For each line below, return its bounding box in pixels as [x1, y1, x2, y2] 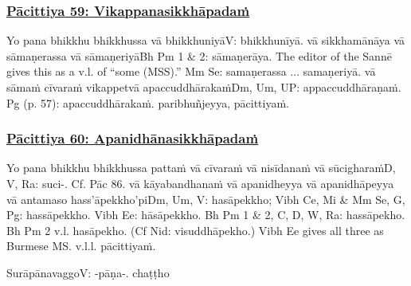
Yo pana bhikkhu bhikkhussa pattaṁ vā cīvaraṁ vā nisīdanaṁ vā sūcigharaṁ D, [6, 159, 396, 176]
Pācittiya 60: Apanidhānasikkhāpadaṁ [6, 128, 259, 148]
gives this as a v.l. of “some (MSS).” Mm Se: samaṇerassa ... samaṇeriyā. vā [6, 63, 376, 80]
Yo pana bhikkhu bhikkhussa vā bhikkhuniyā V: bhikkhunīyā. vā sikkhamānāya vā [6, 32, 405, 49]
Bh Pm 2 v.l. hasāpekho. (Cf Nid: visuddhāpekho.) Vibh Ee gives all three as [6, 221, 384, 238]
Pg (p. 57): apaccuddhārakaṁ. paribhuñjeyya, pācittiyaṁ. [6, 94, 290, 111]
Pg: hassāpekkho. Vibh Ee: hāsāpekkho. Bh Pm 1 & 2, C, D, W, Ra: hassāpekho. [6, 206, 405, 223]
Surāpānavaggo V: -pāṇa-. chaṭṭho [6, 264, 170, 280]
